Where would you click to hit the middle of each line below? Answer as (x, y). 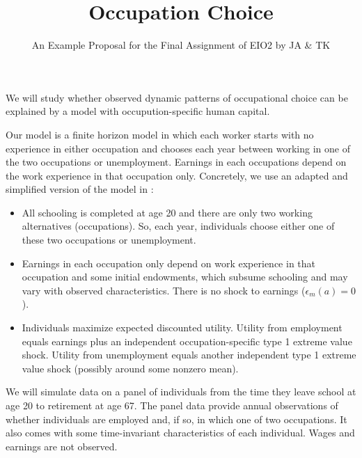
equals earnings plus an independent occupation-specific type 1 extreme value (187, 341)
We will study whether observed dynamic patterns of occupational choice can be (177, 97)
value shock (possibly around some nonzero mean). (130, 368)
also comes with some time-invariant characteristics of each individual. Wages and (180, 433)
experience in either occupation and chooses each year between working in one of (178, 148)
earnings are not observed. (62, 446)
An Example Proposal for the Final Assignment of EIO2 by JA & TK (181, 45)
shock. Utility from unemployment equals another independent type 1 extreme (189, 355)
